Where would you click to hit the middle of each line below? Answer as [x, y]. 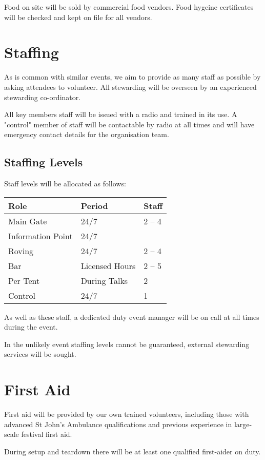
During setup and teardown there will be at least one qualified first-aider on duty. [132, 451]
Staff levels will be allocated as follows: [65, 184]
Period [94, 205]
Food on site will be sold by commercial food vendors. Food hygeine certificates [129, 7]
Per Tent [24, 280]
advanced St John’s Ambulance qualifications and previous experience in [118, 424]
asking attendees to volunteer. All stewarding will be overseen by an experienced [130, 87]
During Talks [104, 280]
